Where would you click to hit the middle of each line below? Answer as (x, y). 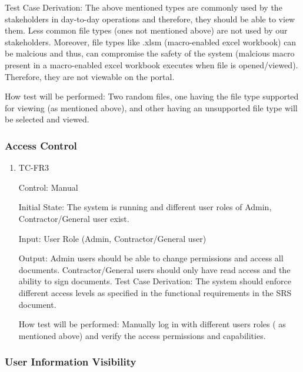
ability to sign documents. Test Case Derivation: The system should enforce (155, 281)
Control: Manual (48, 187)
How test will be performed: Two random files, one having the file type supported (152, 96)
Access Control (41, 145)
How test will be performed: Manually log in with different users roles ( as (152, 324)
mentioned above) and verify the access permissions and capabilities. (142, 335)
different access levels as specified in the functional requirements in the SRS (155, 292)
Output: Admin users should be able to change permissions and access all (151, 258)
